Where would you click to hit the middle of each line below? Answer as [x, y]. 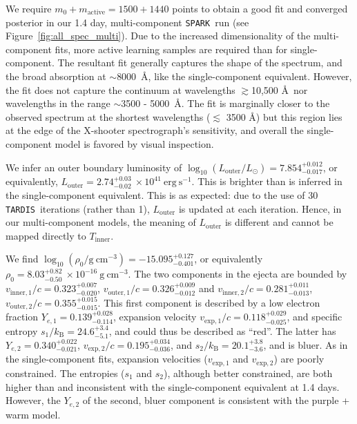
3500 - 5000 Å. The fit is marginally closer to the [225, 103]
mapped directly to [46, 235]
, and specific [315, 317]
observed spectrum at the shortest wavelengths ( [108, 116]
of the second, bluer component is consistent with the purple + [216, 400]
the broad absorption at [56, 76]
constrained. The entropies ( [65, 373]
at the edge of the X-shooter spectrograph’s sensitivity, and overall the [155, 130]
